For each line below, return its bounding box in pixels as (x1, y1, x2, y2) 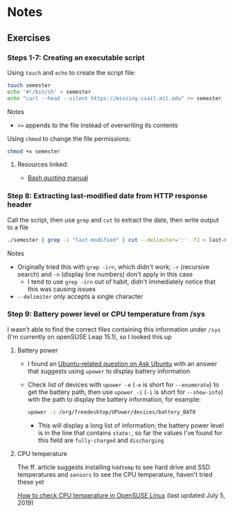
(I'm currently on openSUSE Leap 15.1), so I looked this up (7, 332, 172, 341)
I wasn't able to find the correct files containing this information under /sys (7, 325, 221, 334)
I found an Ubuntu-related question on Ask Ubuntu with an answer (27, 359, 217, 368)
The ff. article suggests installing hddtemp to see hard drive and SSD (17, 463, 210, 471)
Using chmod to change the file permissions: (7, 134, 131, 142)
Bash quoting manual (27, 174, 89, 182)
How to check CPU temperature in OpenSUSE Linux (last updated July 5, (17, 491, 225, 499)
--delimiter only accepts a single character (17, 292, 144, 300)
